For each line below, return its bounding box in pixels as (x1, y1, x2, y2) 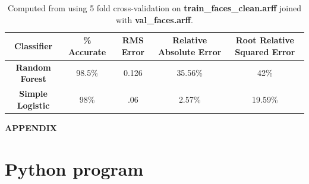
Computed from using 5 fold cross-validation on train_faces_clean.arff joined (7, 2, 302, 14)
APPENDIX (5, 121, 57, 134)
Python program (5, 156, 144, 180)
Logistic (17, 99, 50, 111)
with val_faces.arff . (116, 13, 193, 26)
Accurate (68, 45, 106, 58)
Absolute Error (157, 45, 222, 58)
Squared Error (235, 45, 295, 58)
